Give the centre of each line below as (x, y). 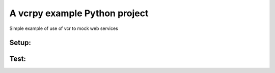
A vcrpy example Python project (79, 13)
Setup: (20, 43)
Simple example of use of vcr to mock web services (64, 28)
